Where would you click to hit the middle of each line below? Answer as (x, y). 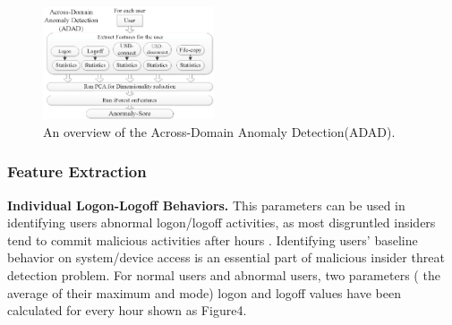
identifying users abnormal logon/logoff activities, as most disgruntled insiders (222, 222)
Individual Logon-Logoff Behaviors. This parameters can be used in (206, 205)
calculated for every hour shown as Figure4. (127, 310)
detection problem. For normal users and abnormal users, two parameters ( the (224, 274)
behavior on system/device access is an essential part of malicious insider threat (226, 257)
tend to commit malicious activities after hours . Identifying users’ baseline (213, 239)
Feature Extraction (77, 171)
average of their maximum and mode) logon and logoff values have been (204, 292)
